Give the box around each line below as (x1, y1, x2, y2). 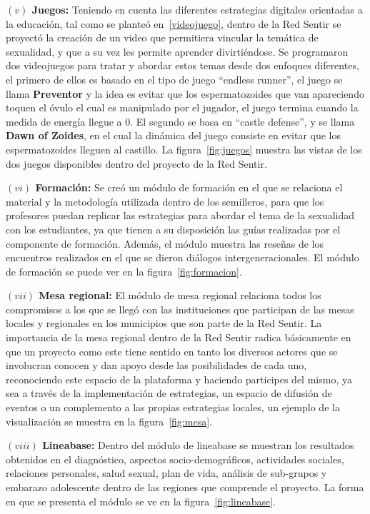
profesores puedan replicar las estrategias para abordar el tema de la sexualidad (6, 208, 355, 223)
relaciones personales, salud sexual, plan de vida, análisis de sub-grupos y (6, 465, 327, 480)
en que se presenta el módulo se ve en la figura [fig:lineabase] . (6, 493, 276, 508)
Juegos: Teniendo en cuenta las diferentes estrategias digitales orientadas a (31, 2, 363, 16)
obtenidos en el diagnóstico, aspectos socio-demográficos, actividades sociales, (6, 451, 344, 466)
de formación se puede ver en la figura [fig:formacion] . (6, 263, 242, 278)
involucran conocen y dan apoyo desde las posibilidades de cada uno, (6, 358, 307, 373)
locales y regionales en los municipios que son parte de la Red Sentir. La (6, 316, 322, 331)
